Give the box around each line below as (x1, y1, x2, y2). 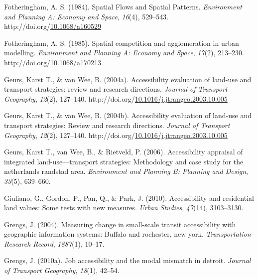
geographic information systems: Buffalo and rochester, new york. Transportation (4, 229, 251, 239)
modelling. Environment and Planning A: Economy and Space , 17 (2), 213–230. (4, 47, 244, 58)
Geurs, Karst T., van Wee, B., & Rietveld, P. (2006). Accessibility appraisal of (4, 146, 243, 157)
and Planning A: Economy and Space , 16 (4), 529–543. (4, 11, 169, 21)
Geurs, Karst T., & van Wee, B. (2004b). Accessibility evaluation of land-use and (4, 110, 252, 121)
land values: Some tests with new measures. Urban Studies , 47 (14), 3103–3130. (4, 202, 244, 213)
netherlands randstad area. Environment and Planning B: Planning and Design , (4, 166, 248, 176)
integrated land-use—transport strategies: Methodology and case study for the (4, 156, 244, 166)
